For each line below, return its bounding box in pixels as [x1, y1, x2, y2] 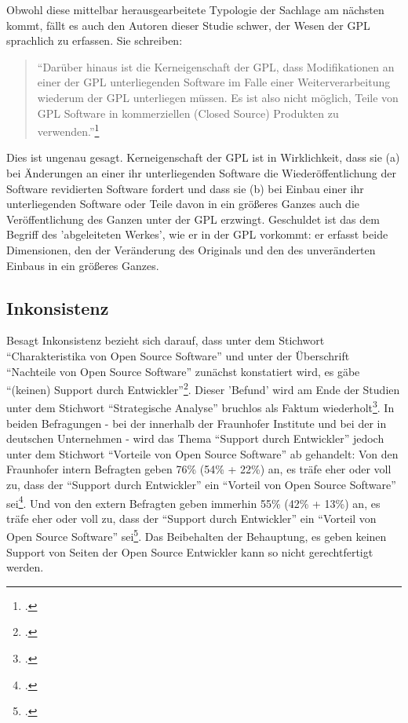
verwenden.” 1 [37, 121, 100, 139]
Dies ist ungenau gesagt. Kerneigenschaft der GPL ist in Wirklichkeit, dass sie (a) [6, 149, 400, 166]
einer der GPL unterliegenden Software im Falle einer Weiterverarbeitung [37, 74, 391, 90]
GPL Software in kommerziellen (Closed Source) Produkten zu [37, 104, 339, 121]
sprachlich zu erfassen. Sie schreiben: [6, 32, 183, 49]
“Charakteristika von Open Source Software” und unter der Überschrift [6, 347, 350, 363]
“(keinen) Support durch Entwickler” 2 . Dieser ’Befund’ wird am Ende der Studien [6, 379, 400, 397]
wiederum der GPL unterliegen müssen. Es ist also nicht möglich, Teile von [37, 89, 399, 105]
